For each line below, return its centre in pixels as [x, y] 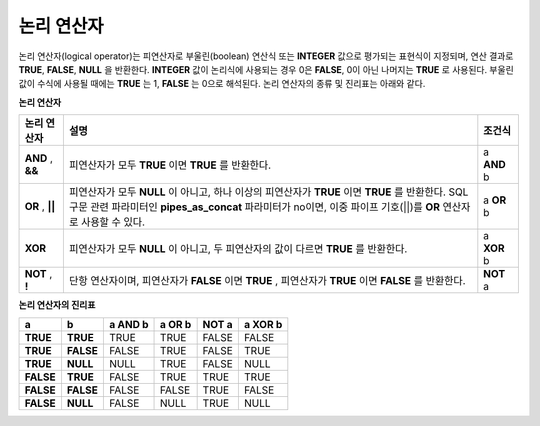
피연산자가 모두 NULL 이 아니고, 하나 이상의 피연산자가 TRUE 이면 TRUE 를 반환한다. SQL [268, 192]
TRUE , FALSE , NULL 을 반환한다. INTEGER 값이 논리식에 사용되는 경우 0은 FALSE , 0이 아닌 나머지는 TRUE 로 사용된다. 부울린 [266, 69]
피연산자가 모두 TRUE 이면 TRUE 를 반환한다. [170, 165]
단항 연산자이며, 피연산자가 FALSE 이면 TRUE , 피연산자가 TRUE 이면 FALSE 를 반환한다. [267, 281]
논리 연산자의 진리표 [57, 305]
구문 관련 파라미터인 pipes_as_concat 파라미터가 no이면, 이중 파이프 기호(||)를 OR [254, 207]
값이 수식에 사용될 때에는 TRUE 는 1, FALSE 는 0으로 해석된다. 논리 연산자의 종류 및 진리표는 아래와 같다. [222, 84]
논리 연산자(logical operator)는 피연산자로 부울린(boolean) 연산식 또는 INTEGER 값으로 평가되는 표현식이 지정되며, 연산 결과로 [266, 56]
